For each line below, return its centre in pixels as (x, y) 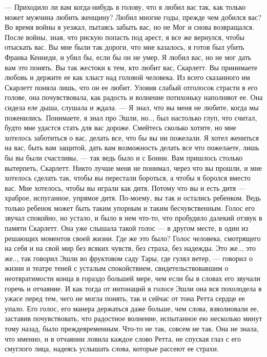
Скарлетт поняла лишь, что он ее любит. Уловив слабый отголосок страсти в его (131, 87)
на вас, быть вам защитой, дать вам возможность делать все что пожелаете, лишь (132, 147)
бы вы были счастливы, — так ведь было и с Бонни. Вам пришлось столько (124, 157)
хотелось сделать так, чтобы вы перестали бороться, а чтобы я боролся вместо (128, 178)
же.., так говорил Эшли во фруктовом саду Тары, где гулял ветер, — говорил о (129, 258)
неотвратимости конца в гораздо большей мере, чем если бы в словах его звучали (133, 278)
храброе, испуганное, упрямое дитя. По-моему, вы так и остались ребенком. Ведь (133, 198)
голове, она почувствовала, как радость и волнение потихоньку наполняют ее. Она (134, 97)
